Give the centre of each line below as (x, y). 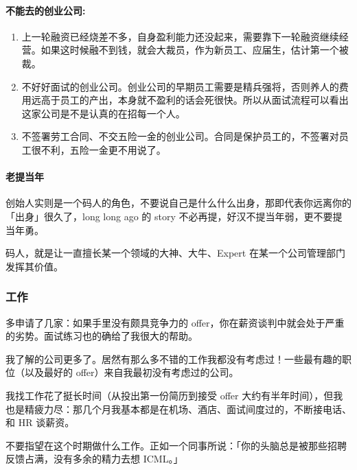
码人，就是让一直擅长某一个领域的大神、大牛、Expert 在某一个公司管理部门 (175, 253)
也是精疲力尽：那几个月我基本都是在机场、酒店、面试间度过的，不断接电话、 (178, 409)
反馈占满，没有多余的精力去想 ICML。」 (94, 459)
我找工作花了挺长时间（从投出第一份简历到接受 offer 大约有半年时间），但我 (174, 395)
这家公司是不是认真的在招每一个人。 (103, 113)
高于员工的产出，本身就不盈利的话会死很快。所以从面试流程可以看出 (195, 100)
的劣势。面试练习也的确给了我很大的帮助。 (102, 336)
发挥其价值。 (34, 266)
